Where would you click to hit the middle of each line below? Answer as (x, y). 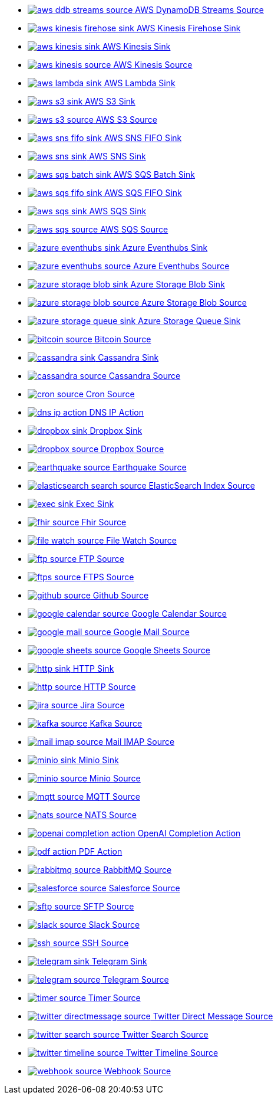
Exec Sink (95, 504)
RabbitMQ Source (138, 870)
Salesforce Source (144, 888)
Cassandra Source (145, 376)
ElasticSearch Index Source (202, 485)
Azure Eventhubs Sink (165, 248)
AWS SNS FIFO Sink (143, 138)
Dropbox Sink (116, 431)
